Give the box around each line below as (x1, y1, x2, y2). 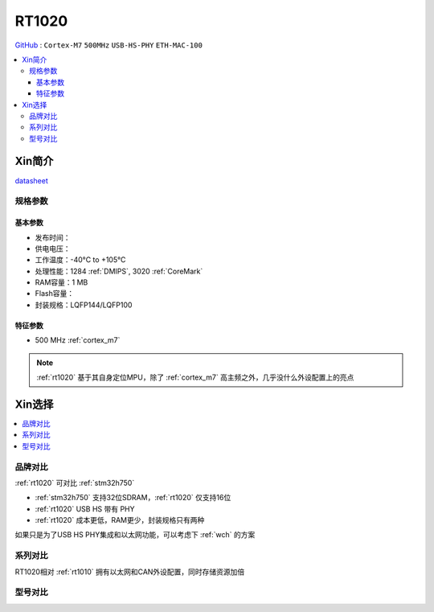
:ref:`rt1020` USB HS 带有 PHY (35, 503, 135, 514)
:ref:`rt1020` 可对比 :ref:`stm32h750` (14, 478, 135, 487)
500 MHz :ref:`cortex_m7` (35, 335, 121, 345)
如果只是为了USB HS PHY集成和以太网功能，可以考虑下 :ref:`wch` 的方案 (14, 530, 256, 540)
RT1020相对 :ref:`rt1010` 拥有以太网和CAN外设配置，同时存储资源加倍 (14, 567, 245, 577)
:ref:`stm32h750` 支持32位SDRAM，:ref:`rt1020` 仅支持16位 (35, 493, 231, 503)
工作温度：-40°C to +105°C (35, 255, 126, 265)
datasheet (14, 175, 48, 185)
